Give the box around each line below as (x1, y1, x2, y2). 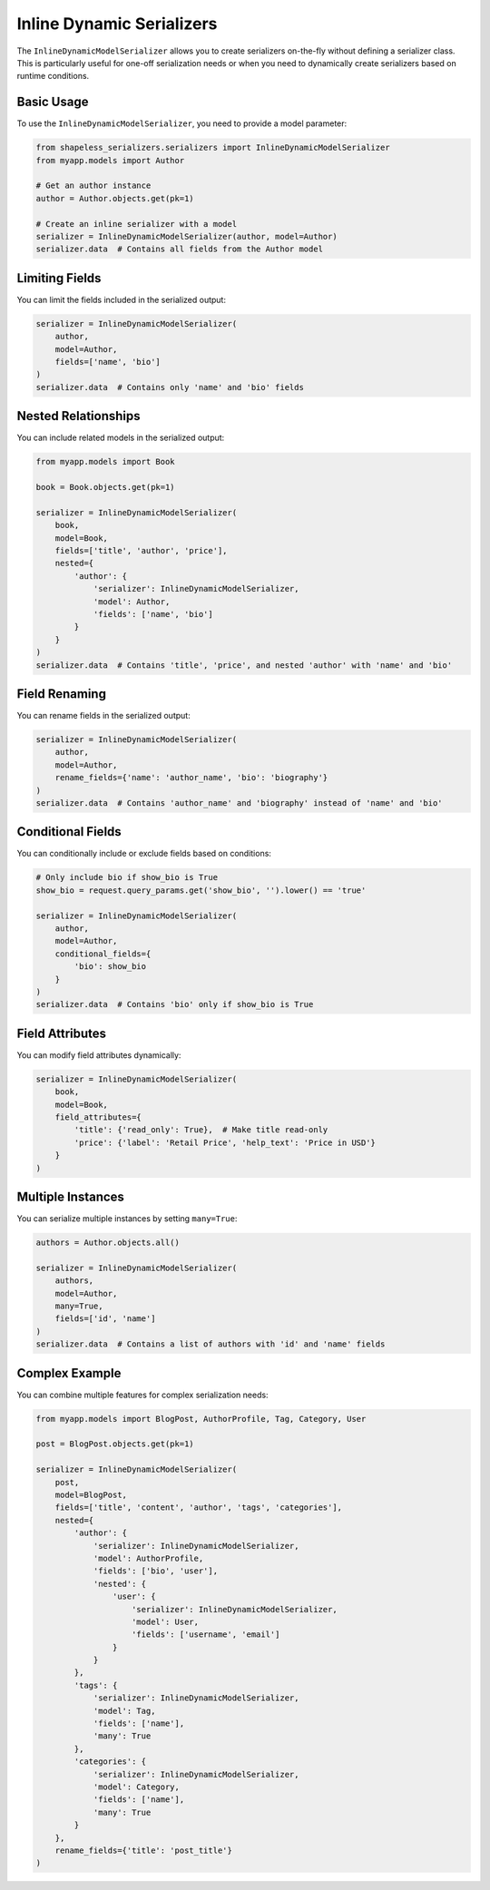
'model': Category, (93, 1781, 181, 1792)
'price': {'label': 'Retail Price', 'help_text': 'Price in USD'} (73, 1137, 377, 1148)
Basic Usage (16, 94, 89, 110)
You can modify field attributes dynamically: (16, 1049, 181, 1061)
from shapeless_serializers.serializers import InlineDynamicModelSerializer (35, 142, 390, 153)
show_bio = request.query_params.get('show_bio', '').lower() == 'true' (35, 885, 367, 896)
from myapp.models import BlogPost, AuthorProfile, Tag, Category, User (35, 1414, 367, 1424)
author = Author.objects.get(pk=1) (35, 193, 194, 203)
